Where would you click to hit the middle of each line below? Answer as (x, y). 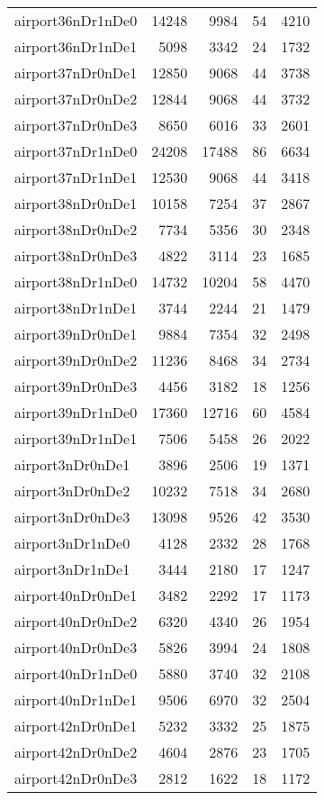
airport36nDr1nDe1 (76, 46)
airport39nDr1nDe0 (76, 412)
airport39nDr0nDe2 (76, 360)
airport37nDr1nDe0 (76, 151)
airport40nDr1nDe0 (76, 673)
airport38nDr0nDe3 (76, 255)
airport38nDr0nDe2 (76, 229)
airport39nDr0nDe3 (76, 386)
